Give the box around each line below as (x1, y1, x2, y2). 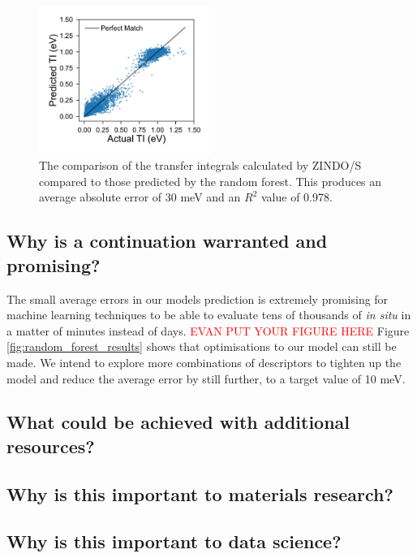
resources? (6, 433, 95, 458)
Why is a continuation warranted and (6, 228, 328, 253)
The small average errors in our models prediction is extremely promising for (6, 290, 389, 307)
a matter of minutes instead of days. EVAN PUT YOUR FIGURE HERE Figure (6, 322, 410, 339)
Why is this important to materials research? (6, 481, 393, 506)
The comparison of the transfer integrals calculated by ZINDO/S (39, 157, 362, 174)
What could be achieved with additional (6, 409, 350, 435)
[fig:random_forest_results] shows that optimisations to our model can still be (6, 338, 397, 355)
